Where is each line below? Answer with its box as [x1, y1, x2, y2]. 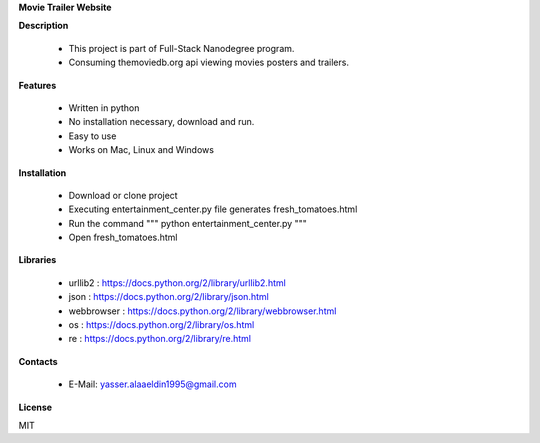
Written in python [68, 101, 140, 114]
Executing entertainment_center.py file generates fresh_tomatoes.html [68, 203, 358, 215]
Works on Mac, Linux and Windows [68, 144, 215, 156]
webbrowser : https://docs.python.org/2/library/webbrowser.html [68, 305, 337, 317]
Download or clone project [68, 189, 179, 201]
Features [18, 79, 57, 91]
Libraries [18, 254, 57, 266]
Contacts [18, 355, 59, 367]
